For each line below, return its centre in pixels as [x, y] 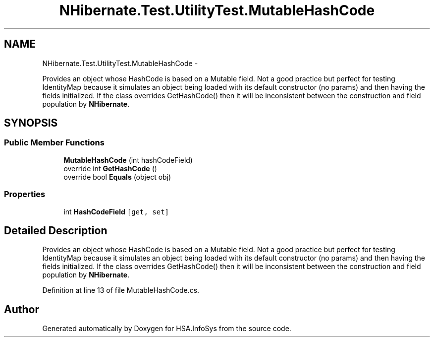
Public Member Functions [54, 143]
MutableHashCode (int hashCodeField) [128, 160]
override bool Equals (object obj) [117, 177]
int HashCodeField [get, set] [116, 211]
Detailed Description [56, 230]
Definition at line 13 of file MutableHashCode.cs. [121, 290]
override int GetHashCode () [110, 168]
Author [22, 309]
